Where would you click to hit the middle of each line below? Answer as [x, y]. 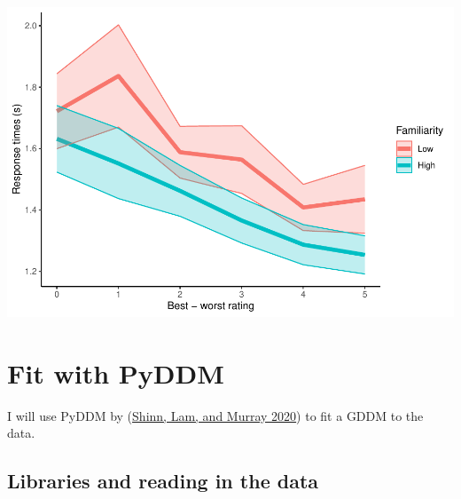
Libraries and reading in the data [163, 481]
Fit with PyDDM [116, 372]
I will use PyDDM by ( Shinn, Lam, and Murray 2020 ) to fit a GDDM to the [215, 415]
